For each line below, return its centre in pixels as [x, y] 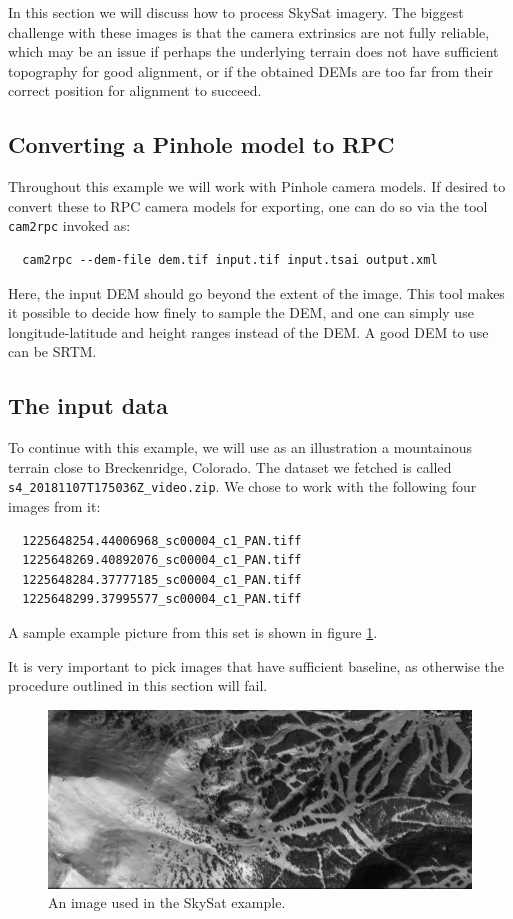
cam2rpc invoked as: [69, 225]
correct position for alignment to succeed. [135, 90]
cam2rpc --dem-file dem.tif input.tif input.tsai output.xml [230, 260]
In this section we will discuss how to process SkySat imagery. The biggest [236, 12]
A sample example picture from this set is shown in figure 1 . [193, 632]
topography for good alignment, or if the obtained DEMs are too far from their [250, 70]
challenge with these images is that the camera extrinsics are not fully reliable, [249, 31]
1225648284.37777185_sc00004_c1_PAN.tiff [162, 579]
